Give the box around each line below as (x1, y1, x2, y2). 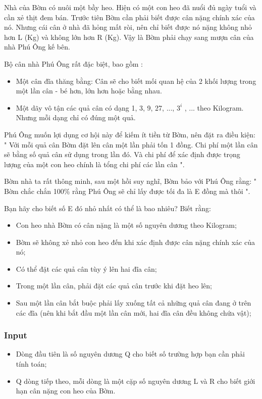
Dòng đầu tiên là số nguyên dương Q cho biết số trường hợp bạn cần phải (16, 348, 245, 359)
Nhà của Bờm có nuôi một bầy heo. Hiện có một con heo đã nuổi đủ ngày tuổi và (4, 2, 256, 12)
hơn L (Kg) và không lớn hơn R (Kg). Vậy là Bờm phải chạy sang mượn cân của (4, 31, 254, 42)
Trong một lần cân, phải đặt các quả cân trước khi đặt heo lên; (16, 280, 213, 291)
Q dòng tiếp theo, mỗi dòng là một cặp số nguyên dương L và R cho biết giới (16, 375, 255, 386)
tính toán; (16, 359, 47, 369)
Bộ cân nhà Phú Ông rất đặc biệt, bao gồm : (4, 58, 143, 69)
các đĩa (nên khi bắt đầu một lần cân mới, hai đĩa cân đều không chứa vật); (16, 307, 251, 318)
